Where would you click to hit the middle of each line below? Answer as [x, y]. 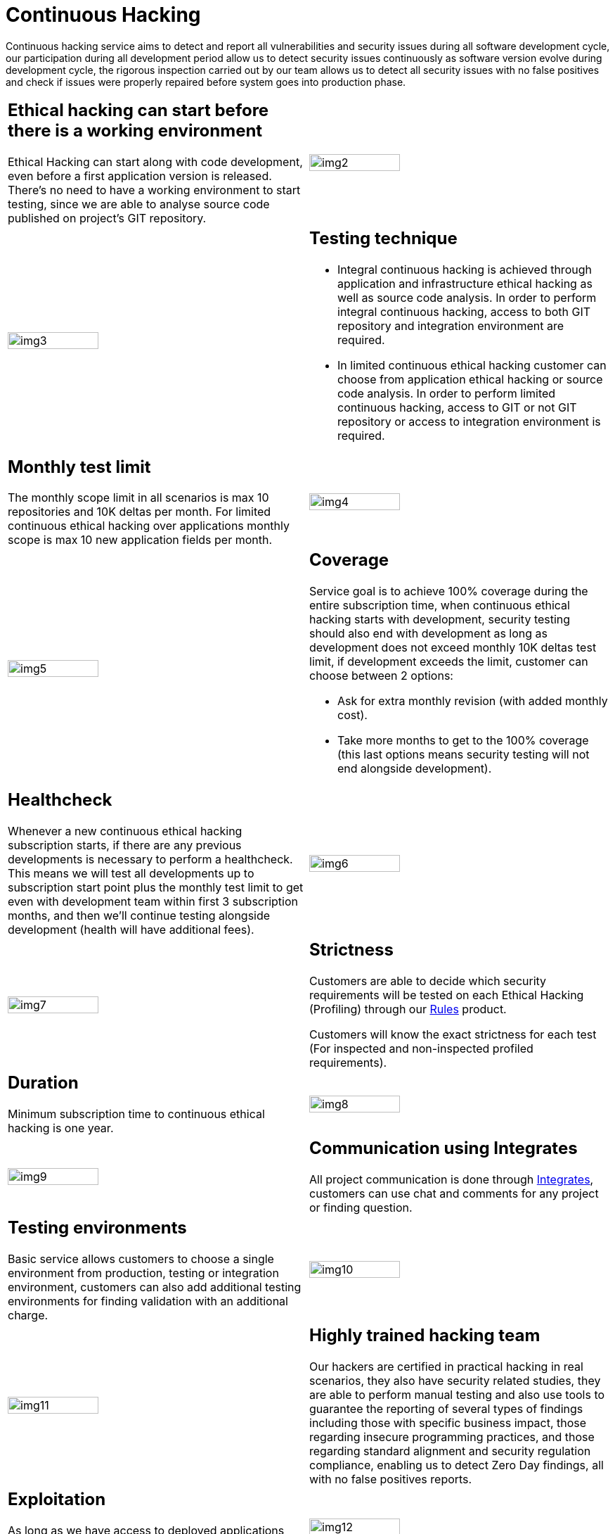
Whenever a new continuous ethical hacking [125, 831]
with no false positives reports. [391, 1479]
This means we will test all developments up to [131, 874]
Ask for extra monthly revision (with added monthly [473, 701]
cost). [352, 715]
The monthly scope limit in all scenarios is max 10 [138, 498]
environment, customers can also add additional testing [155, 1287]
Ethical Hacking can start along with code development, [155, 161]
